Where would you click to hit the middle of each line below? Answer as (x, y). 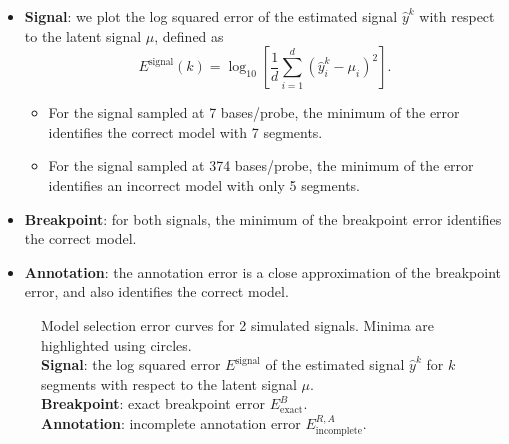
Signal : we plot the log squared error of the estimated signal (211, 16)
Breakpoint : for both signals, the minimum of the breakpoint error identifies (263, 218)
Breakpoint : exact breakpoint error (153, 403)
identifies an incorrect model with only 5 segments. (204, 184)
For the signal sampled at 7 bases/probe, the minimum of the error (254, 112)
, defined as (189, 35)
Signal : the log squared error (131, 364)
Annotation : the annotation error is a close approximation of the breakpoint (262, 271)
